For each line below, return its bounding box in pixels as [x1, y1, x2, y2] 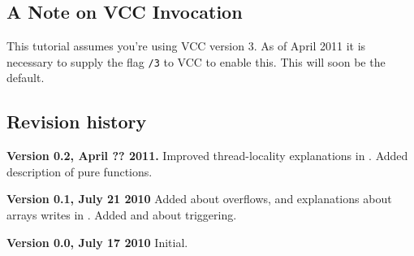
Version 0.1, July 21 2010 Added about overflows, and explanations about [6, 190, 392, 207]
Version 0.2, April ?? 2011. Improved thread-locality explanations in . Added [6, 147, 408, 164]
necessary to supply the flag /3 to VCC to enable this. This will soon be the [6, 53, 386, 70]
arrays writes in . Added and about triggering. [6, 206, 237, 223]
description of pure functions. [6, 163, 153, 180]
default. [6, 69, 45, 86]
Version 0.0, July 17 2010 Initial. [6, 233, 188, 250]
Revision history [6, 109, 147, 134]
